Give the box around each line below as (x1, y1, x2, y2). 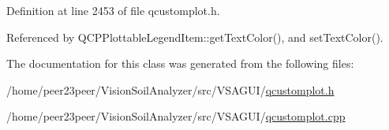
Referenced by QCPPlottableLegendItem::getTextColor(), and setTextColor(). (6, 28, 383, 45)
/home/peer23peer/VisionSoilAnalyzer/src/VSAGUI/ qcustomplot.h (6, 81, 335, 98)
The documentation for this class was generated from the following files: (6, 55, 354, 72)
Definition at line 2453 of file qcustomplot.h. (6, 2, 220, 18)
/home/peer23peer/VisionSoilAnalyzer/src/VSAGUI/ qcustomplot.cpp (6, 108, 346, 124)
